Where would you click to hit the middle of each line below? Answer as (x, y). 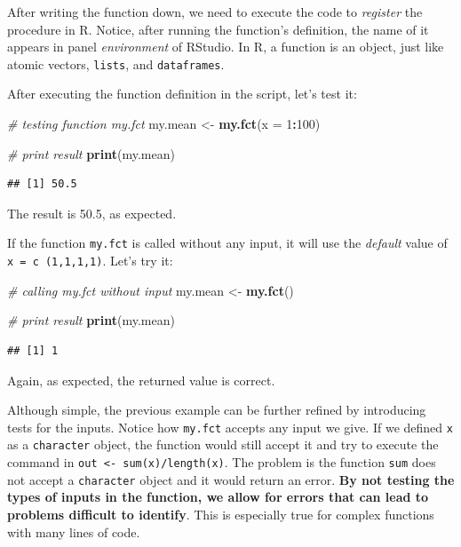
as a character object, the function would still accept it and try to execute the (223, 444)
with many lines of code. (74, 531)
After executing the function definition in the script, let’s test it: (182, 94)
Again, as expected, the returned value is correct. (141, 380)
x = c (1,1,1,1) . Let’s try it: (90, 261)
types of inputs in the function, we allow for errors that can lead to (218, 497)
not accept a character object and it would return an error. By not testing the (231, 479)
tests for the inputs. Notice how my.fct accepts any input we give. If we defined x (230, 427)
